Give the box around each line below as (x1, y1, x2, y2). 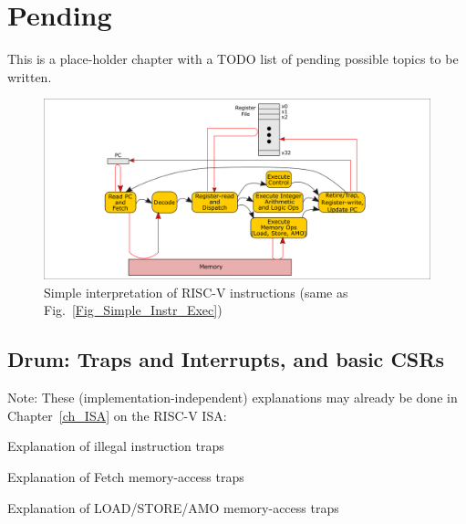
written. (7, 67, 52, 86)
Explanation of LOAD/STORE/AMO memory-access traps (7, 498, 339, 517)
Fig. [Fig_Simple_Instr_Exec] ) (44, 300, 223, 320)
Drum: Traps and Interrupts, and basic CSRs (7, 345, 444, 373)
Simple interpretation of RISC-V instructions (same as (44, 282, 348, 301)
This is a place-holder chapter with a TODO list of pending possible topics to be (7, 49, 459, 68)
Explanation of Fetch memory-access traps (7, 467, 244, 486)
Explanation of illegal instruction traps (7, 436, 224, 456)
